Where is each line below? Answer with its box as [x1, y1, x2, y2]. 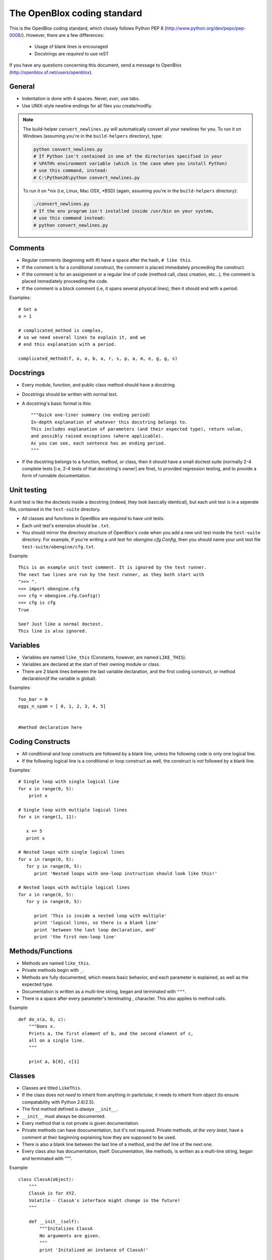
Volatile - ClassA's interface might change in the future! [28, 1198, 181, 1203]
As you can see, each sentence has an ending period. [31, 440, 166, 446]
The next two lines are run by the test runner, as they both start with [18, 572, 205, 577]
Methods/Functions [9, 947, 73, 955]
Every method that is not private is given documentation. [22, 1120, 140, 1126]
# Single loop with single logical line [18, 779, 119, 785]
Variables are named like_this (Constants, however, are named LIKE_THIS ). [22, 654, 186, 660]
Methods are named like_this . [22, 960, 90, 966]
